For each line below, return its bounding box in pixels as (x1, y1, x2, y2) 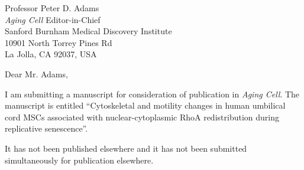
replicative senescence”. (5, 122, 88, 135)
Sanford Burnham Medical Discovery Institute (5, 25, 172, 37)
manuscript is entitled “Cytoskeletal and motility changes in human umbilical (5, 99, 286, 112)
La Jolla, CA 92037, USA (5, 48, 97, 60)
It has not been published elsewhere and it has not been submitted (5, 142, 247, 154)
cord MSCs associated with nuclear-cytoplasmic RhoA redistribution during (5, 110, 279, 123)
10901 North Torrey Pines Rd (5, 36, 112, 48)
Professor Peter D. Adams (5, 2, 99, 14)
